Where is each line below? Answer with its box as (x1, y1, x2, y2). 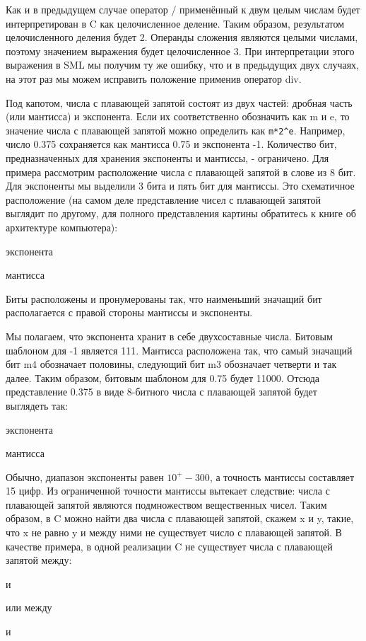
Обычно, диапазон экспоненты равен (6, 469, 164, 484)
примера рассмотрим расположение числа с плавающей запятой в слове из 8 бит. (6, 164, 356, 179)
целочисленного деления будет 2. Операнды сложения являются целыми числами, (6, 30, 358, 45)
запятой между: (6, 553, 72, 567)
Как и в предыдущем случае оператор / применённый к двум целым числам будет (6, 2, 360, 16)
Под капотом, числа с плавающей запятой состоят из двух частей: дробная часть (6, 95, 353, 110)
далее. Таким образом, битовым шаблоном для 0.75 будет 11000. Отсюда (6, 370, 320, 385)
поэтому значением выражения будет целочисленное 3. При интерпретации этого (6, 43, 355, 58)
